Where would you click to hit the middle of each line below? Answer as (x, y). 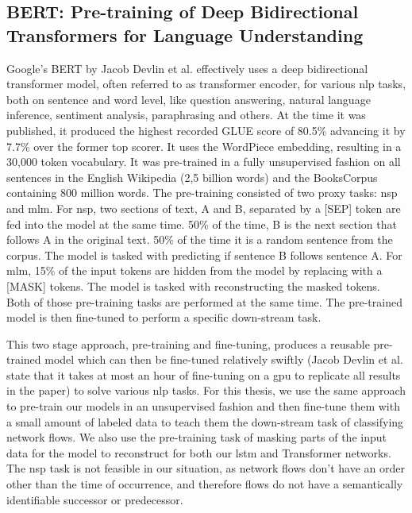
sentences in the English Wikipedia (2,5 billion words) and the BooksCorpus (192, 177)
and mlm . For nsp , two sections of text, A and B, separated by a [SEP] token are (204, 208)
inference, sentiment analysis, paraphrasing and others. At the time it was (186, 115)
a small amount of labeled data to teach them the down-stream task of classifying (205, 421)
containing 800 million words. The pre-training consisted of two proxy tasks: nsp (202, 193)
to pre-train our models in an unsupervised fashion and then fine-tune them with (203, 406)
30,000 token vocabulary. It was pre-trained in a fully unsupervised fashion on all (204, 162)
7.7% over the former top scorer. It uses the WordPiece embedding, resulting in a (204, 146)
